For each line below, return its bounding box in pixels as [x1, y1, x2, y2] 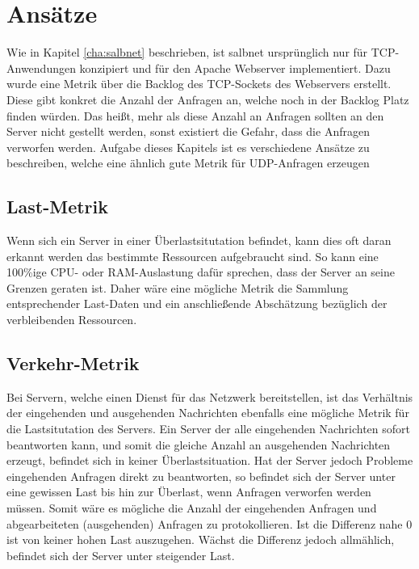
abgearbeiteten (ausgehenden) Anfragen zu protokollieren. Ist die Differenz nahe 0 [6, 515, 413, 532]
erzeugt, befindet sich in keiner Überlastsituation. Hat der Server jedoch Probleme [6, 452, 413, 469]
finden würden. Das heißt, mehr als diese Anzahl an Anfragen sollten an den [6, 107, 384, 124]
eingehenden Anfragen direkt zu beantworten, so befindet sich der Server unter [6, 467, 396, 484]
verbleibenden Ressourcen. [6, 311, 137, 328]
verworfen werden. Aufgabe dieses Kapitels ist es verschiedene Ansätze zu [6, 138, 370, 155]
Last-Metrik [6, 194, 109, 219]
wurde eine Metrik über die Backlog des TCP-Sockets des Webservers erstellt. [6, 75, 392, 92]
